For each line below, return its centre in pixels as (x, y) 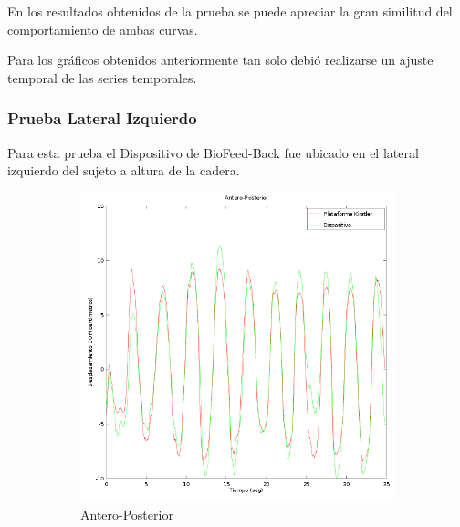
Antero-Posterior (127, 514)
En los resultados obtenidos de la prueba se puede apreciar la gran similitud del (230, 11)
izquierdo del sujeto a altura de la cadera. (124, 170)
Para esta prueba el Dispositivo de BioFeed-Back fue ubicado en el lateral (213, 152)
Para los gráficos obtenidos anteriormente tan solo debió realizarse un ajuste (220, 60)
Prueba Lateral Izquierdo (102, 118)
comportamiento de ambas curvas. (103, 29)
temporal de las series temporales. (102, 77)
